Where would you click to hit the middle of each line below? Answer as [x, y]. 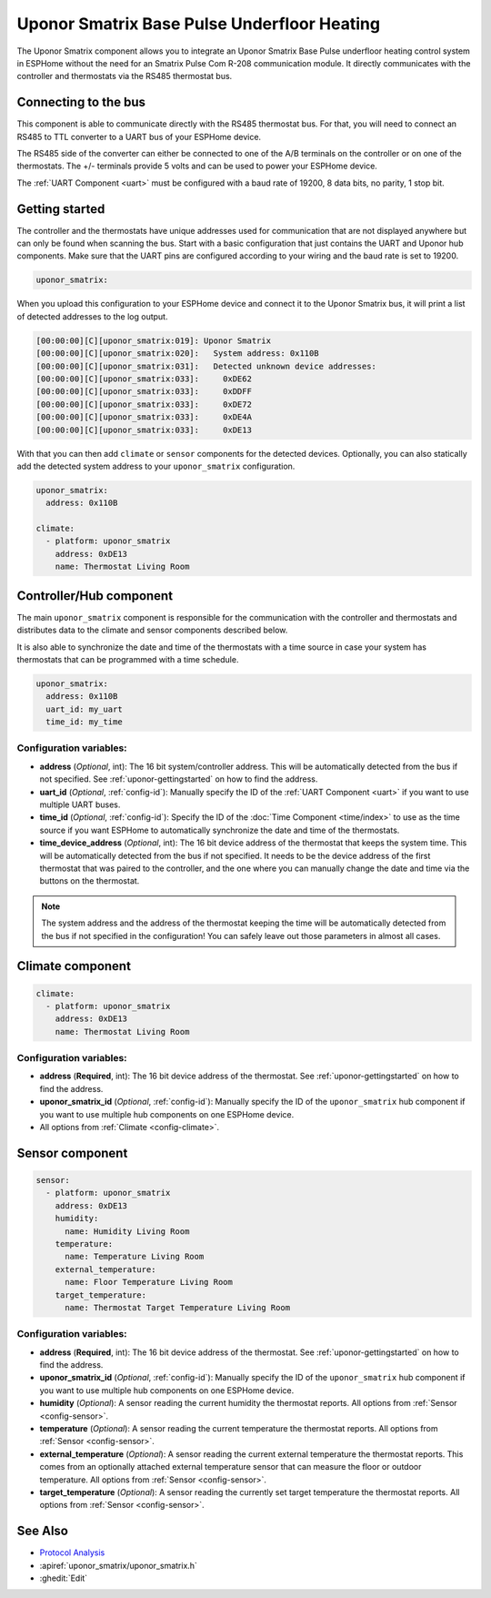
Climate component [74, 966]
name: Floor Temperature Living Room [149, 1282]
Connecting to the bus [81, 102]
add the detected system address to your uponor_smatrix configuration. [156, 466]
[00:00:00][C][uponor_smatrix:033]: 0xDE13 [144, 430]
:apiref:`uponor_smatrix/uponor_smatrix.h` [118, 1565]
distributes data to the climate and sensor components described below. [152, 630]
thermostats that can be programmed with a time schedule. [128, 659]
